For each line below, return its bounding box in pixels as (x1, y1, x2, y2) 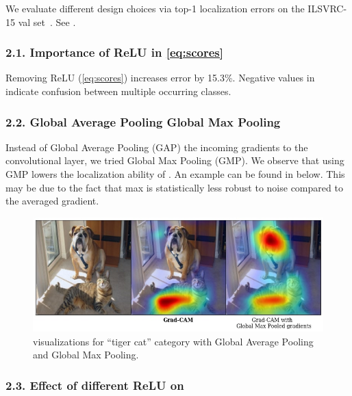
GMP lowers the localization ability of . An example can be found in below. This (5, 167, 345, 181)
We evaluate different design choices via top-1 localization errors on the (5, 1, 305, 15)
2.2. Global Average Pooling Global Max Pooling (5, 113, 281, 130)
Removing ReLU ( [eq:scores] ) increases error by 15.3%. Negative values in (5, 70, 315, 85)
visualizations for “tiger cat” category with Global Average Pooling (33, 334, 314, 348)
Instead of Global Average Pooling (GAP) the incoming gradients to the (5, 140, 308, 154)
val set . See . (18, 14, 76, 29)
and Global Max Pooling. (33, 347, 139, 362)
